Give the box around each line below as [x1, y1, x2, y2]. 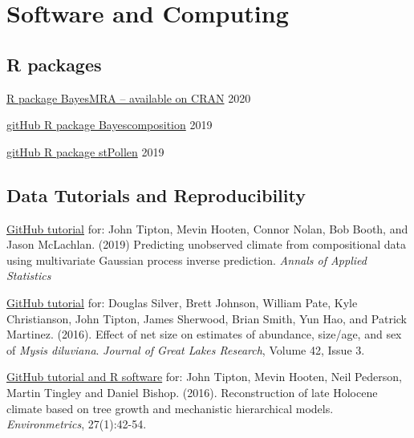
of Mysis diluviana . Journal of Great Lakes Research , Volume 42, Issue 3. [6, 341, 365, 358]
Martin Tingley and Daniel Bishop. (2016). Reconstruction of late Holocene [6, 383, 378, 400]
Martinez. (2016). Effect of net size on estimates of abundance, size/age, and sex [6, 326, 402, 343]
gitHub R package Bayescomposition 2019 [6, 116, 213, 133]
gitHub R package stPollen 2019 [6, 143, 164, 160]
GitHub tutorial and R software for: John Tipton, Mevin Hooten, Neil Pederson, [6, 368, 402, 385]
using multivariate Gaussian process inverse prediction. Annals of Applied [6, 251, 367, 268]
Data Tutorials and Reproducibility [6, 182, 306, 207]
